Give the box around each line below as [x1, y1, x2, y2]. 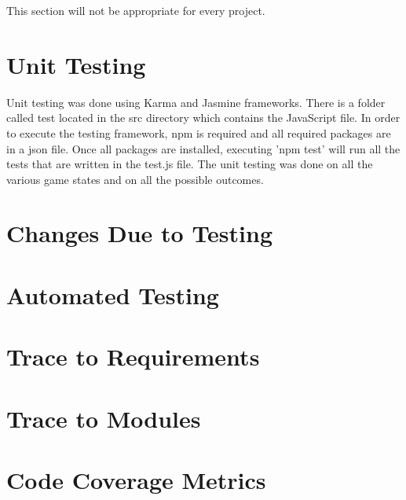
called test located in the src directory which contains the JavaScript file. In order [6, 109, 401, 126]
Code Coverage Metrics [6, 463, 266, 495]
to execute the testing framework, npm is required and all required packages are [6, 124, 391, 141]
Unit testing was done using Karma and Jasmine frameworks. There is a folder [6, 94, 386, 110]
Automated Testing [6, 278, 219, 311]
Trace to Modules [6, 402, 201, 434]
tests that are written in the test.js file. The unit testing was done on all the [6, 156, 373, 172]
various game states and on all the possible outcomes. [6, 171, 264, 187]
